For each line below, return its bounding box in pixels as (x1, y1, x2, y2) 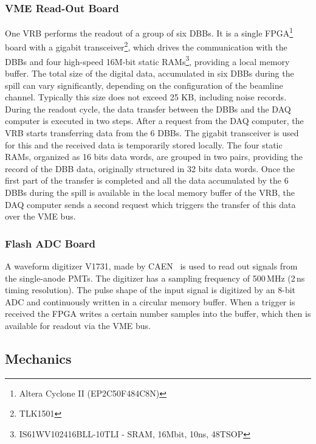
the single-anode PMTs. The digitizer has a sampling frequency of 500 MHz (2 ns (5, 271, 305, 284)
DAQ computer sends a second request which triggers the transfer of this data (5, 198, 296, 210)
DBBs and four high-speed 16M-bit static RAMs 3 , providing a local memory (5, 53, 290, 68)
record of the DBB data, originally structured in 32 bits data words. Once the (5, 162, 295, 175)
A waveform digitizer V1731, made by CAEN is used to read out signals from (5, 259, 298, 272)
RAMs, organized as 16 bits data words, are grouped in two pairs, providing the (5, 150, 303, 163)
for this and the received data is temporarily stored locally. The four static (5, 138, 283, 151)
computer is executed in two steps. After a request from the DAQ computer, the (5, 114, 304, 127)
